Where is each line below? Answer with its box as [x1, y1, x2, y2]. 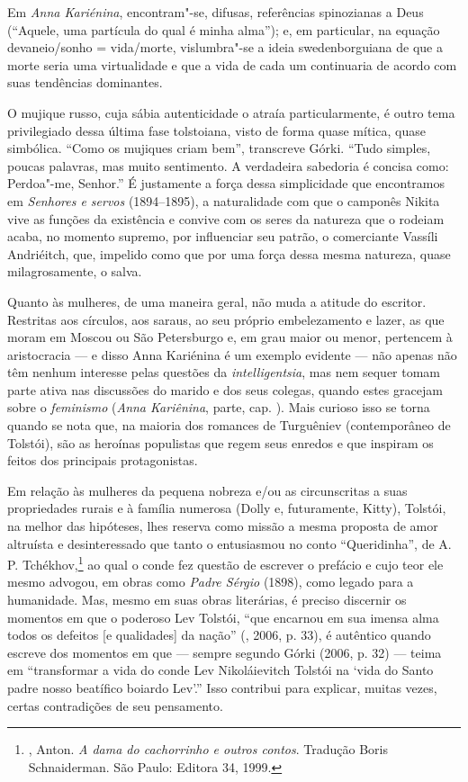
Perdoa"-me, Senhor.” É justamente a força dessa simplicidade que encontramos [7, 174, 445, 193]
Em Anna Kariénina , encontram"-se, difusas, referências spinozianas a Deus [7, 3, 424, 21]
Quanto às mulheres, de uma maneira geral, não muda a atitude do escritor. [7, 292, 427, 310]
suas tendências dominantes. [7, 73, 163, 92]
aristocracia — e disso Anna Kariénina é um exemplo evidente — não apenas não [7, 345, 457, 364]
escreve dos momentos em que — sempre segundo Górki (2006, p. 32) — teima [7, 643, 442, 661]
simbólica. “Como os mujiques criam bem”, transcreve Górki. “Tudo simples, [7, 139, 431, 157]
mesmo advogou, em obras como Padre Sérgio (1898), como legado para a [7, 572, 414, 591]
